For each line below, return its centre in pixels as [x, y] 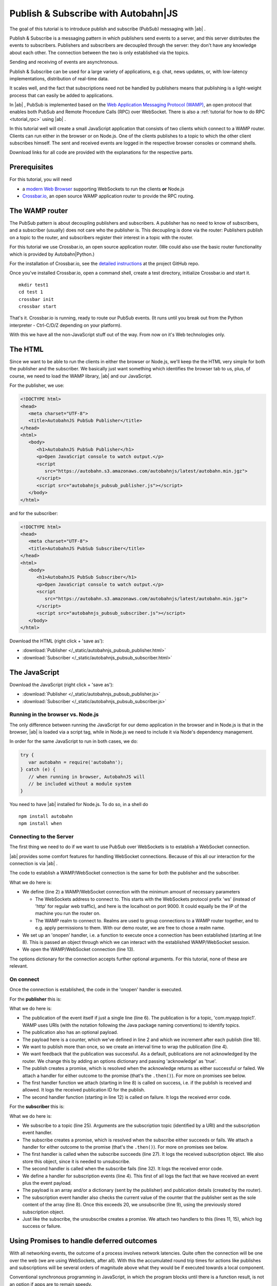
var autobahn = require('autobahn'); [76, 762]
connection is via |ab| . [34, 864]
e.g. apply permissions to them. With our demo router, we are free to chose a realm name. [130, 928]
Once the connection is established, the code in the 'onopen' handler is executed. [96, 990]
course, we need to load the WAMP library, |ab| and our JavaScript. [81, 376]
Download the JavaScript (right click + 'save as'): [62, 685]
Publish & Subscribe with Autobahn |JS [94, 13]
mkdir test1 [34, 285]
